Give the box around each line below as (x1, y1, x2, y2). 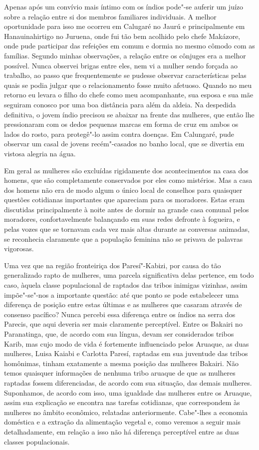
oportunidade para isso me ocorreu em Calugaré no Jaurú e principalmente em (4, 21, 245, 31)
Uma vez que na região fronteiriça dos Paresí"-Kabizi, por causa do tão (4, 260, 221, 270)
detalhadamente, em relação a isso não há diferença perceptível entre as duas (4, 426, 239, 437)
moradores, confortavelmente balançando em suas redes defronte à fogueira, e (4, 214, 240, 224)
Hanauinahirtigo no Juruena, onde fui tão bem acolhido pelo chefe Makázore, (4, 30, 241, 41)
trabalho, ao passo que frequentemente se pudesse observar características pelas (4, 70, 247, 80)
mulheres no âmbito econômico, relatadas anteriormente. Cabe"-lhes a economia (4, 407, 248, 417)
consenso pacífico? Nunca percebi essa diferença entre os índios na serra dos (4, 309, 236, 319)
